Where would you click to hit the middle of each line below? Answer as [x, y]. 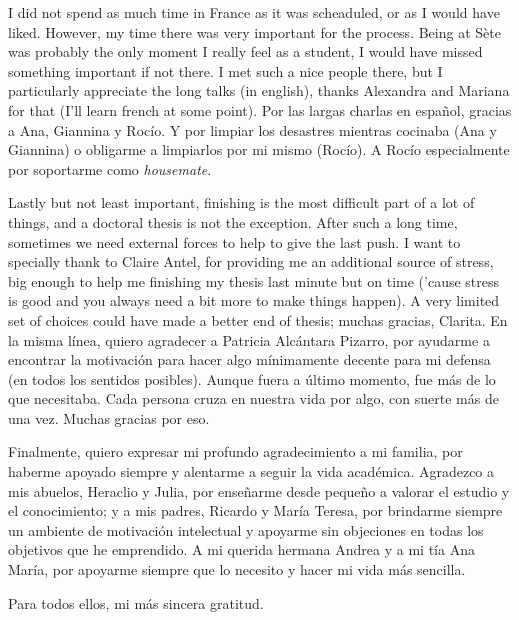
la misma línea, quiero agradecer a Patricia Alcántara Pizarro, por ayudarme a [249, 339]
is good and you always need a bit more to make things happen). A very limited [254, 300]
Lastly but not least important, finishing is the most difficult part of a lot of [241, 202]
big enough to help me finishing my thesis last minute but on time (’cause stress [254, 280]
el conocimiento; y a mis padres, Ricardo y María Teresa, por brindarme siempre [255, 510]
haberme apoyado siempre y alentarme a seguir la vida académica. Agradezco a [251, 471]
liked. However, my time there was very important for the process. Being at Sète [254, 31]
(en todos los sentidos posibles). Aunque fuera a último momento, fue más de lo [252, 378]
